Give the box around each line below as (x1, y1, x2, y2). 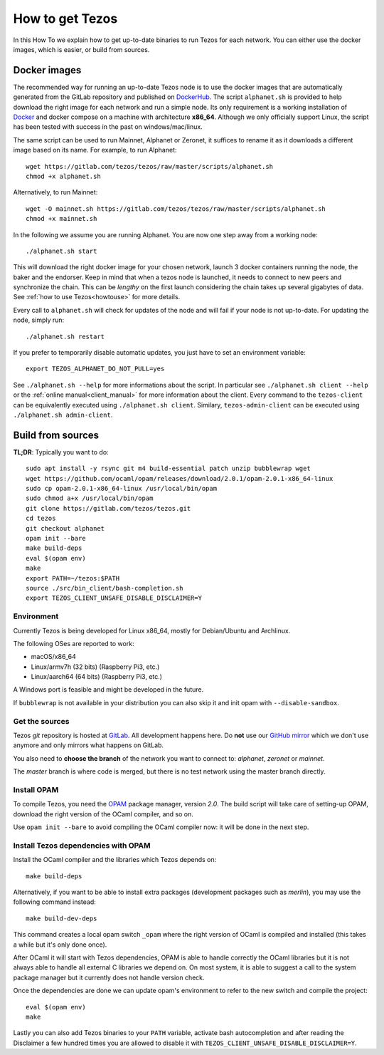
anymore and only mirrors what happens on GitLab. (13, 741, 164, 749)
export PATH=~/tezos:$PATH (26, 574, 120, 582)
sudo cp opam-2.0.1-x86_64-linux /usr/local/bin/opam (26, 484, 217, 493)
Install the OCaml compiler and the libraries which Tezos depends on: (13, 856, 217, 864)
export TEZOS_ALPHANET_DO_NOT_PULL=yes (26, 365, 165, 373)
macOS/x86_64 (31, 653, 76, 661)
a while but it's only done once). (13, 940, 107, 949)
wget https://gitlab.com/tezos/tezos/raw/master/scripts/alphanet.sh (26, 162, 274, 170)
